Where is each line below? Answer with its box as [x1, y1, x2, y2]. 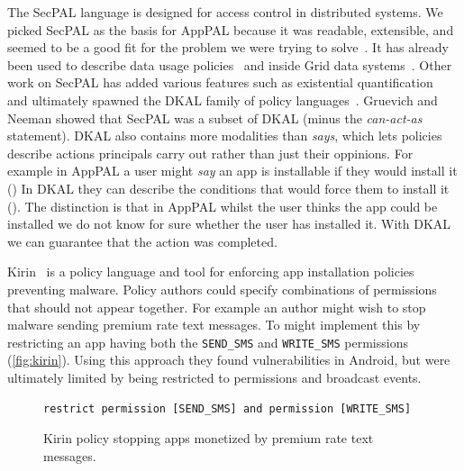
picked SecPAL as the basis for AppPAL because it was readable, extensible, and [7, 20, 454, 39]
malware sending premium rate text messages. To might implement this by [7, 315, 421, 334]
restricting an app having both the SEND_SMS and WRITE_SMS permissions [7, 332, 408, 351]
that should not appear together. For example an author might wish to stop [7, 297, 426, 316]
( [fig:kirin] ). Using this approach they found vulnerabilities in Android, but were [7, 350, 450, 369]
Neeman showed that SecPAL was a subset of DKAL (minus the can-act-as [7, 108, 423, 127]
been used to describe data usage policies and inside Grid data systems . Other [7, 55, 452, 74]
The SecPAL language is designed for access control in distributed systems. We [7, 3, 443, 21]
